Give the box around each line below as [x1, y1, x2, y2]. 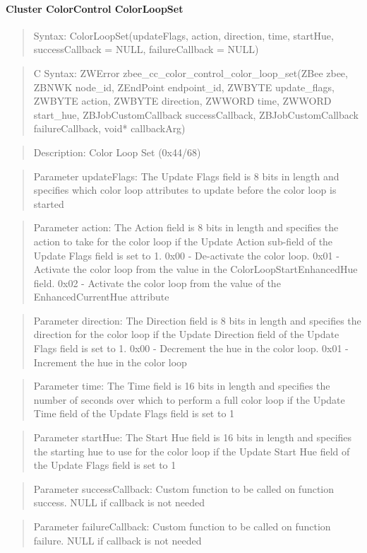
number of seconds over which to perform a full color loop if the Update [33, 392, 345, 407]
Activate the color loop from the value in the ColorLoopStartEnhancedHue [33, 262, 358, 276]
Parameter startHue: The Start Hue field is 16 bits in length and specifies [33, 430, 352, 445]
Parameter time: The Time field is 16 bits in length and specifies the [33, 378, 330, 393]
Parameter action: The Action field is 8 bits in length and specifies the [33, 220, 339, 235]
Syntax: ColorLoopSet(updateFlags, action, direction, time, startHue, [33, 28, 334, 42]
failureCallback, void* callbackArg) [33, 121, 186, 136]
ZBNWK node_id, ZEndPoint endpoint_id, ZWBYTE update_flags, [33, 79, 335, 94]
